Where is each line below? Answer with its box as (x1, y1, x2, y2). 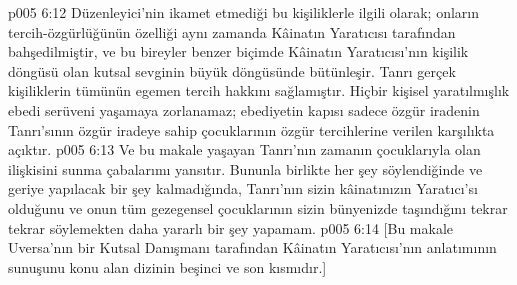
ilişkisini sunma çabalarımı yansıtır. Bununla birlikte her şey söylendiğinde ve (8, 158, 483, 179)
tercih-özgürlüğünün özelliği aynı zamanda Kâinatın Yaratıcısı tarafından (8, 21, 456, 42)
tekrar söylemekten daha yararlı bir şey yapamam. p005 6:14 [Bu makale (8, 217, 454, 238)
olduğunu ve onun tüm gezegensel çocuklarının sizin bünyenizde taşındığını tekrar (8, 197, 508, 218)
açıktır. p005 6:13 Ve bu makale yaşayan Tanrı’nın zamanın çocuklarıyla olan (8, 139, 481, 160)
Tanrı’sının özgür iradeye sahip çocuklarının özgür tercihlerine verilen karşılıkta (8, 119, 495, 140)
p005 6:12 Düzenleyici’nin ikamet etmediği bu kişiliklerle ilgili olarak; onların (8, 2, 480, 22)
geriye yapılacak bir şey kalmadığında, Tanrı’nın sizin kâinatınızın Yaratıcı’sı (8, 178, 478, 199)
